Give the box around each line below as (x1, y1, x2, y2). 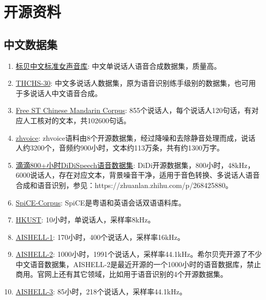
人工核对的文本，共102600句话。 (23, 115, 131, 125)
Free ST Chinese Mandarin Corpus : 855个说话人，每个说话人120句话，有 (15, 105, 252, 116)
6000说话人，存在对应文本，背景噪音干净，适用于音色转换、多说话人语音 (15, 170, 260, 180)
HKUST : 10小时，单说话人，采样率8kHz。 (15, 214, 155, 225)
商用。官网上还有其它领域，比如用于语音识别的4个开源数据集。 (15, 269, 228, 279)
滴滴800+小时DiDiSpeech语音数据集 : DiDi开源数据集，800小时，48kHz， (15, 159, 255, 170)
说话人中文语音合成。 (30, 87, 102, 98)
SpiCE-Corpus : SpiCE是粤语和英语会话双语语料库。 (15, 197, 186, 208)
